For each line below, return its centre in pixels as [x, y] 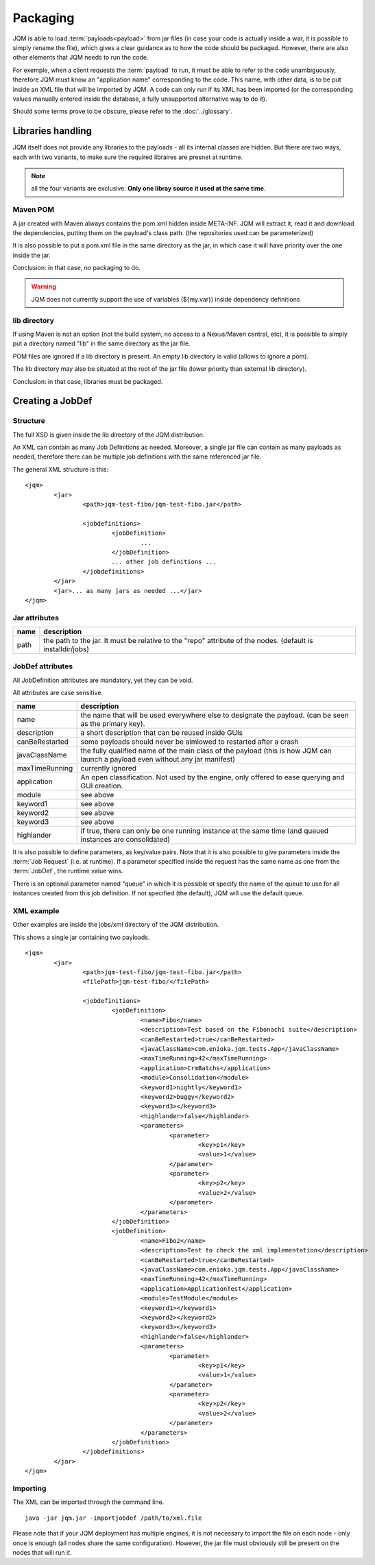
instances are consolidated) [125, 839]
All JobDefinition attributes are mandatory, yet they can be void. [103, 680]
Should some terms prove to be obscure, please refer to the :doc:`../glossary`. [123, 111]
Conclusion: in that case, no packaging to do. [76, 268]
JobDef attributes [43, 666]
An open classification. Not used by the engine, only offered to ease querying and [213, 777]
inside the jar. [32, 255]
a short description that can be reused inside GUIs [162, 732]
